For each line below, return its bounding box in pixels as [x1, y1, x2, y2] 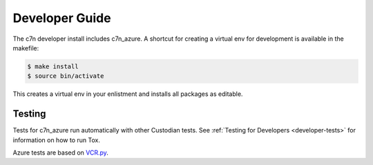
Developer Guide [12, 10, 111, 26]
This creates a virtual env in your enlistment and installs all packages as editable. [12, 90, 243, 98]
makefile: [12, 43, 39, 52]
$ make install [27, 62, 79, 70]
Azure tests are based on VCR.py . [12, 148, 108, 157]
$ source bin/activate [27, 72, 104, 80]
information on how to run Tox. [12, 135, 100, 144]
